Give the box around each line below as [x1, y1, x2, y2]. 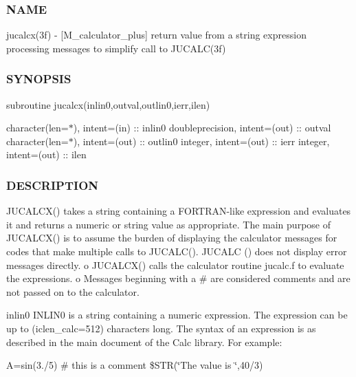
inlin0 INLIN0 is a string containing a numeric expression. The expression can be [6, 308, 348, 322]
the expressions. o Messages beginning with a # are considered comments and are [6, 271, 351, 286]
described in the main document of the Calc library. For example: [6, 334, 282, 349]
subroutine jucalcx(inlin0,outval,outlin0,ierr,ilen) [6, 97, 210, 111]
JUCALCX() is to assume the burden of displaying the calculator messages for [6, 230, 337, 245]
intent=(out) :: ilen [6, 147, 87, 162]
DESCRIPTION [6, 176, 99, 193]
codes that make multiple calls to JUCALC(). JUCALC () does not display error [6, 244, 347, 258]
